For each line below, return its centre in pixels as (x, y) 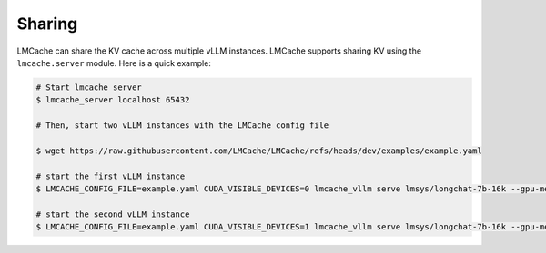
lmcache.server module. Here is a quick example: (114, 63)
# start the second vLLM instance (113, 214)
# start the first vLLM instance (111, 176)
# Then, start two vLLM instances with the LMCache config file (182, 126)
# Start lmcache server (89, 87)
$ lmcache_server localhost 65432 (113, 100)
